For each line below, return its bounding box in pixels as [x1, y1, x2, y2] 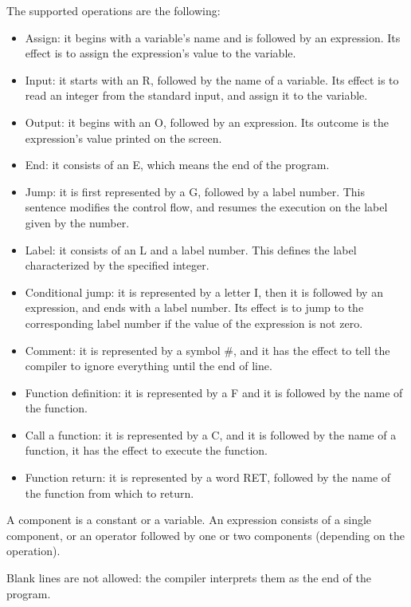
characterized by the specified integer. [25, 257, 209, 274]
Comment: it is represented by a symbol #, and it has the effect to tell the [25, 341, 390, 358]
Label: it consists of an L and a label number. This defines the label [25, 241, 357, 258]
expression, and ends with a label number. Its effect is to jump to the [25, 299, 364, 316]
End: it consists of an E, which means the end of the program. [25, 156, 330, 173]
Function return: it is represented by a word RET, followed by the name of [25, 469, 391, 486]
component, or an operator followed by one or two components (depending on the [6, 526, 405, 543]
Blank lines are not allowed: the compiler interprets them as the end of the [6, 570, 371, 586]
